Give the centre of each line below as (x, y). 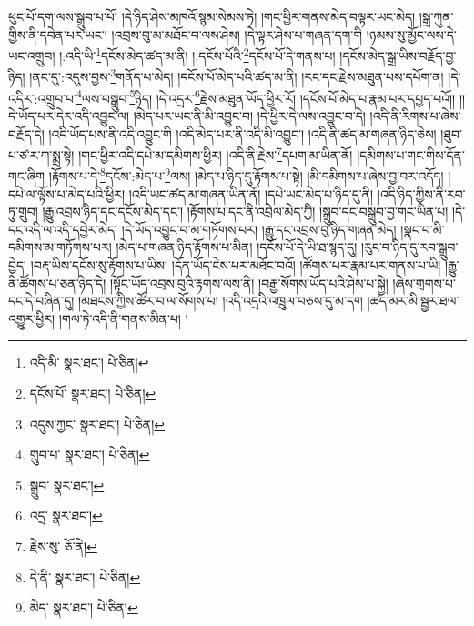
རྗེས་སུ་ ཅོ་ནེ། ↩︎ (63, 545)
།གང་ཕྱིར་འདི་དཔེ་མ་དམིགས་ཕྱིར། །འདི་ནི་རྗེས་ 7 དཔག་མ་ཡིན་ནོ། (216, 153)
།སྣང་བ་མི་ (423, 229)
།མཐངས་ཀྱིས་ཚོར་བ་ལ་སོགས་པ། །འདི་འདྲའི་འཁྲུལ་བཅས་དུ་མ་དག (221, 301)
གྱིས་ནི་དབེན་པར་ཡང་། (58, 34)
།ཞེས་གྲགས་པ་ (424, 283)
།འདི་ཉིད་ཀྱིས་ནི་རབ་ (421, 193)
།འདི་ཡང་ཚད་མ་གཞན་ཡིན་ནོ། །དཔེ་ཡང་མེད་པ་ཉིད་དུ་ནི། (251, 193)
